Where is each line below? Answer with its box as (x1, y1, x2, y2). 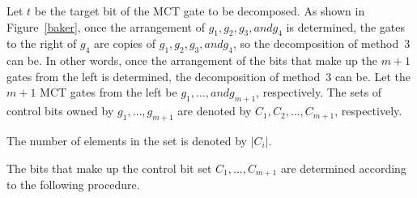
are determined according (280, 159, 406, 176)
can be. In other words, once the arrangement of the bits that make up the (6, 52, 378, 69)
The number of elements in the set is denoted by (6, 131, 247, 148)
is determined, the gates (286, 18, 406, 35)
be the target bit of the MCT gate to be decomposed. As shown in (34, 2, 365, 19)
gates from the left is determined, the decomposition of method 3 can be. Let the (6, 67, 411, 84)
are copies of (94, 35, 156, 52)
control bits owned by (6, 102, 114, 119)
